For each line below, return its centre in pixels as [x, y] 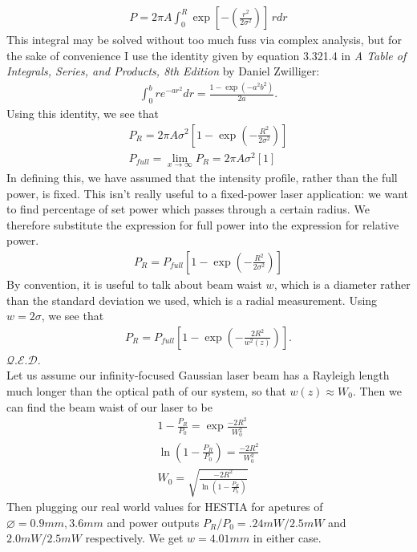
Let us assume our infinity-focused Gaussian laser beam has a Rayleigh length [198, 375]
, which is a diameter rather [342, 284]
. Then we [377, 390]
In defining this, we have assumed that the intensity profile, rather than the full [202, 177]
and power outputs [153, 522]
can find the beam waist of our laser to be [109, 406]
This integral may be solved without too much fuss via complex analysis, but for [204, 40]
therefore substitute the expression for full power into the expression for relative [203, 224]
